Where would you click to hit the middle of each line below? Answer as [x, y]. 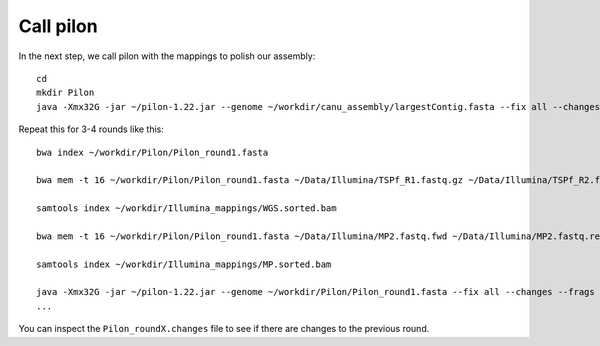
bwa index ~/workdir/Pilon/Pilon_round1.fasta [152, 152]
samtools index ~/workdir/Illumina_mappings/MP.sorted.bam [184, 264]
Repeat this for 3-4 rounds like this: [91, 129]
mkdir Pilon [65, 93]
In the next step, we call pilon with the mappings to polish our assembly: [167, 56]
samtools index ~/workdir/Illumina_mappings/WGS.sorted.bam [186, 208]
